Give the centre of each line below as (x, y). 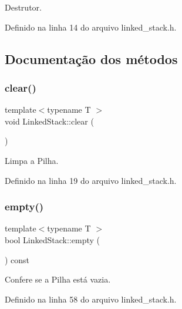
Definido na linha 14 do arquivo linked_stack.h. (91, 27)
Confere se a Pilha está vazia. (58, 279)
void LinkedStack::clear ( (49, 121)
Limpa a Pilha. (32, 160)
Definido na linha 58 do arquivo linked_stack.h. (91, 299)
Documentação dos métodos (91, 58)
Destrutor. (23, 7)
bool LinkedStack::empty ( (52, 239)
